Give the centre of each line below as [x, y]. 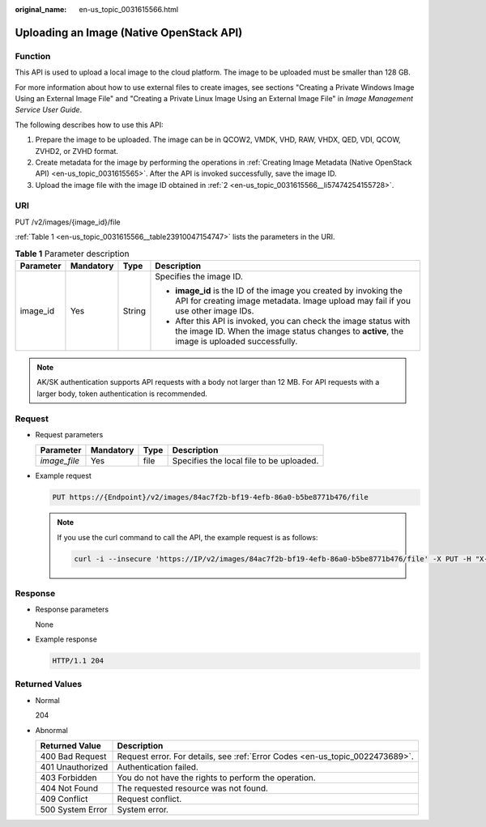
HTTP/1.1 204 [78, 661]
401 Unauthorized [74, 767]
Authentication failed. [158, 767]
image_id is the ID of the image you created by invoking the [289, 290]
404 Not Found [69, 788]
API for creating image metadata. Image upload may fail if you [293, 301]
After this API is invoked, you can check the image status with [293, 321]
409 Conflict [64, 799]
